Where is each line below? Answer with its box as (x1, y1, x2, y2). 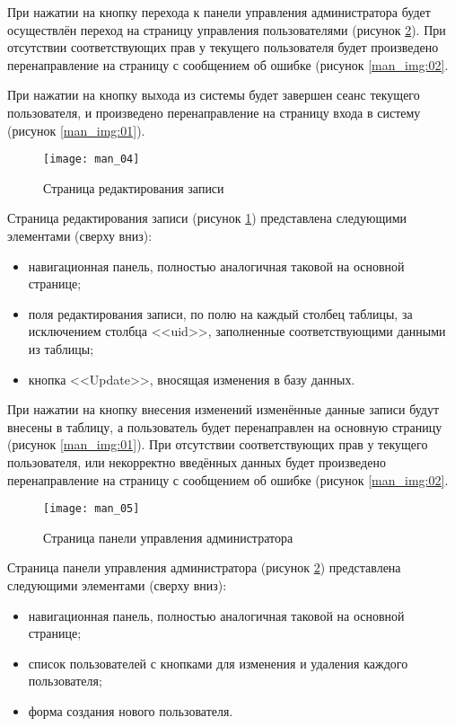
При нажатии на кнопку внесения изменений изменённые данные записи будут (7, 400, 440, 419)
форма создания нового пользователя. (28, 701, 233, 720)
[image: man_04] (43, 153, 140, 166)
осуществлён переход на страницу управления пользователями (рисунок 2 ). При (7, 20, 446, 39)
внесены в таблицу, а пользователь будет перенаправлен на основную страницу (7, 417, 442, 436)
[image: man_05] (43, 502, 140, 516)
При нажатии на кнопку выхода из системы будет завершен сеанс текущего (7, 85, 420, 104)
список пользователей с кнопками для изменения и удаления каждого (28, 653, 408, 672)
